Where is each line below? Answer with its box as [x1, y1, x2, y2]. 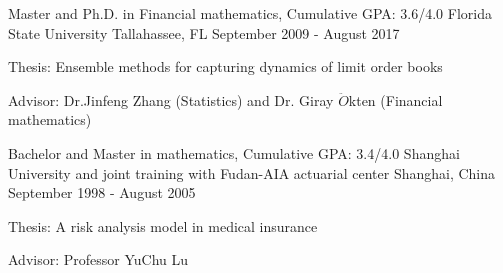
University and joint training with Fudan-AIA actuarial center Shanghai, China [8, 162, 496, 183]
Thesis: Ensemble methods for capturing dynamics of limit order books [8, 56, 443, 77]
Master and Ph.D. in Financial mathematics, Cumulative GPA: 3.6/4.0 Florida [8, 3, 492, 23]
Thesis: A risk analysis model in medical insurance [8, 215, 318, 236]
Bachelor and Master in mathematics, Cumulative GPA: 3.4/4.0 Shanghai [8, 142, 460, 163]
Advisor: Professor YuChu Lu [8, 249, 189, 270]
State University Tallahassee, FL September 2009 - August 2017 [8, 22, 400, 43]
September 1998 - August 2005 [8, 182, 196, 203]
